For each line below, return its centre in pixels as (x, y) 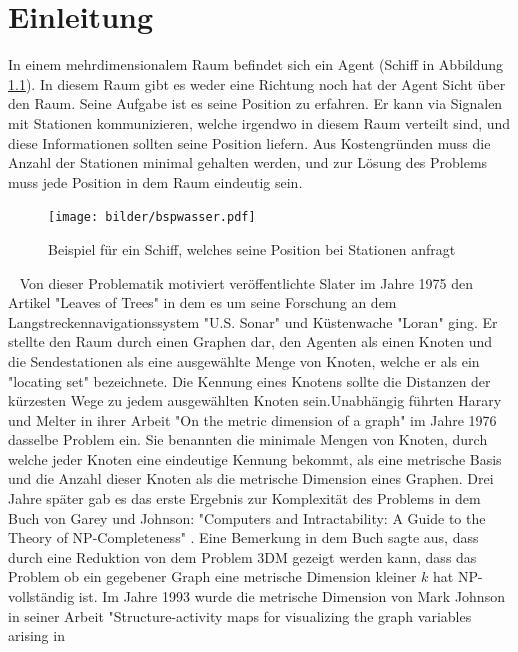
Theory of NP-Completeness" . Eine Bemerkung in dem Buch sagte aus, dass (243, 537)
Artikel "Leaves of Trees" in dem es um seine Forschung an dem (202, 302)
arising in (36, 635)
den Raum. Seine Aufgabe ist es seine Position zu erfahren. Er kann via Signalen (255, 103)
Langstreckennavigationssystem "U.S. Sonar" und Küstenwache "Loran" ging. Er (253, 321)
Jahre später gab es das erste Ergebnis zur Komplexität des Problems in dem (244, 498)
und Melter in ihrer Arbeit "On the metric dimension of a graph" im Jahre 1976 (252, 419)
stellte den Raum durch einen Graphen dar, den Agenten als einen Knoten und (250, 341)
